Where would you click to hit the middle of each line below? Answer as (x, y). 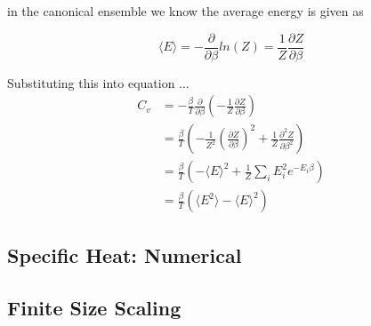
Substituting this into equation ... (98, 82)
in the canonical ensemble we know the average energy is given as (185, 11)
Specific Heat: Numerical (125, 254)
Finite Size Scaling (94, 307)
